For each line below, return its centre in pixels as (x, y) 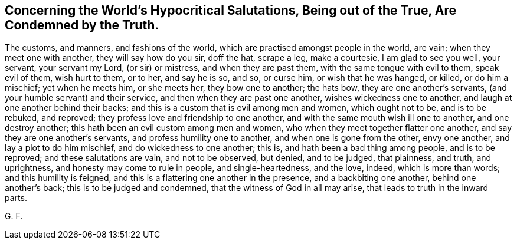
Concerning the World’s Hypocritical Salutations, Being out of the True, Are (231, 10)
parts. (16, 198)
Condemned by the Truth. (82, 25)
